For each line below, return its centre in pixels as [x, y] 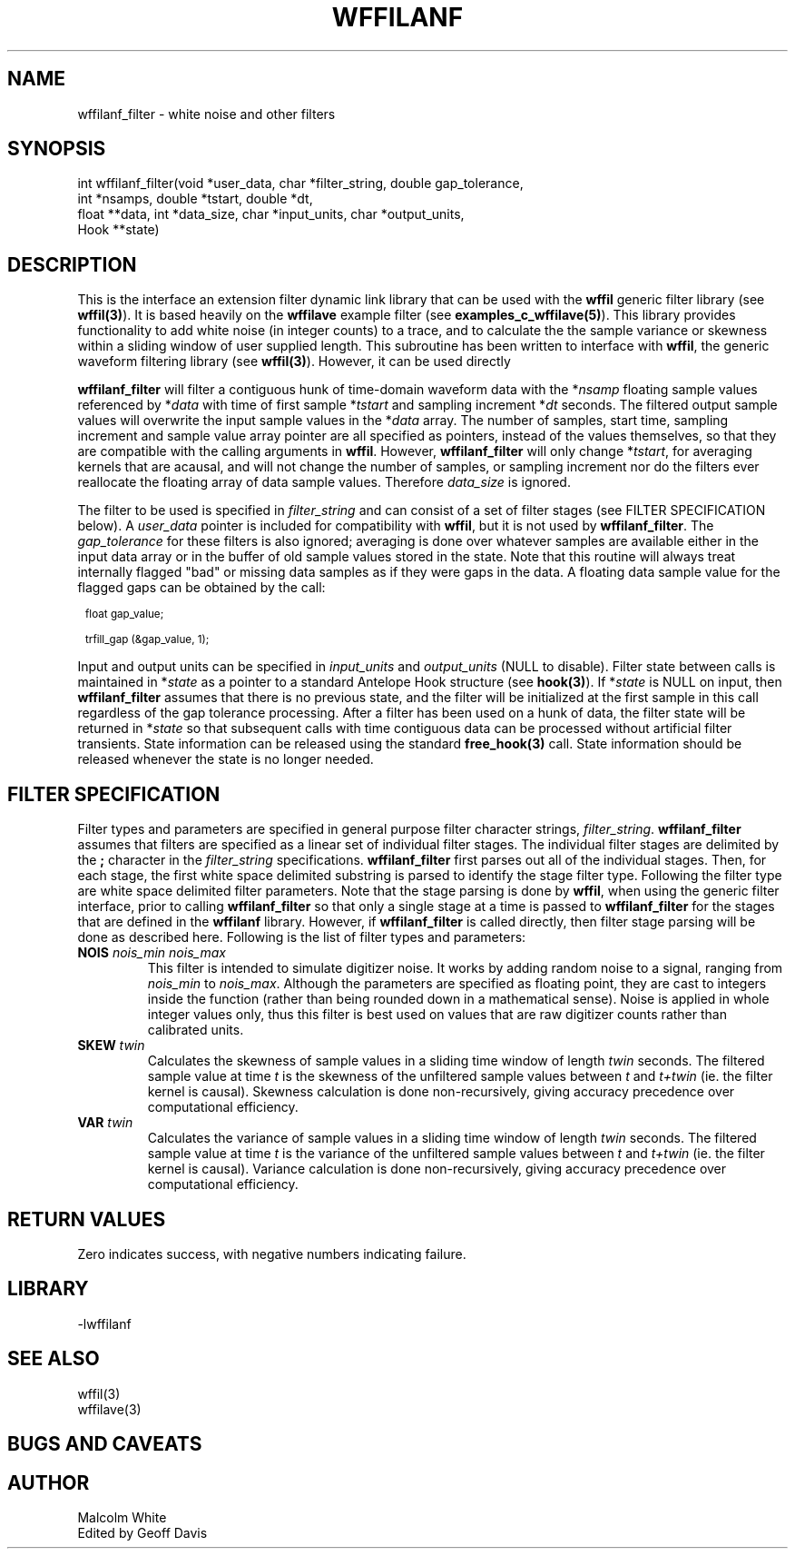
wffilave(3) [109, 1409]
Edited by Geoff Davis [142, 1532]
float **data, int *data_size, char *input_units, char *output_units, [271, 214]
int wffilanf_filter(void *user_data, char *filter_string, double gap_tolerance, [300, 183]
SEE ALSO [54, 1359]
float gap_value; [125, 614]
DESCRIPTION [72, 264]
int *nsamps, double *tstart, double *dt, [195, 199]
